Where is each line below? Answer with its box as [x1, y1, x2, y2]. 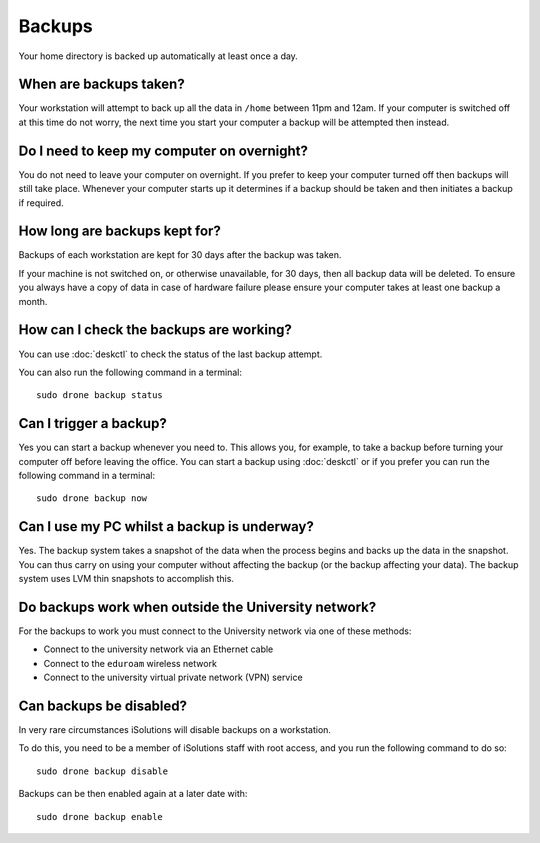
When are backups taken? [18, 76, 185, 93]
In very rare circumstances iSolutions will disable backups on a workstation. [18, 724, 332, 736]
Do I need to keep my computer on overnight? [18, 142, 309, 159]
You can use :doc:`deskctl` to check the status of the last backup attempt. [18, 348, 323, 360]
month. [18, 295, 48, 307]
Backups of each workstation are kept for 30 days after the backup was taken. [18, 249, 342, 261]
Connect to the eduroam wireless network [43, 657, 217, 669]
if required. [18, 196, 64, 209]
